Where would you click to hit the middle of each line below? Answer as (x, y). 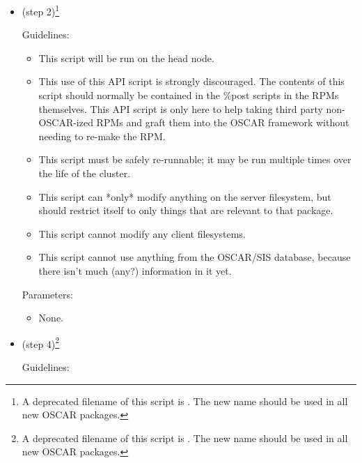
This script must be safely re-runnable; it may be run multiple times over (195, 159)
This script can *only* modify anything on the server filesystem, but (185, 196)
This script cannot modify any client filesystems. (142, 233)
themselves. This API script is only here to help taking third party (181, 108)
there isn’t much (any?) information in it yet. (135, 270)
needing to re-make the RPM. (102, 136)
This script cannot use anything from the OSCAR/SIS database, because (195, 257)
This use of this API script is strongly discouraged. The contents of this (191, 81)
